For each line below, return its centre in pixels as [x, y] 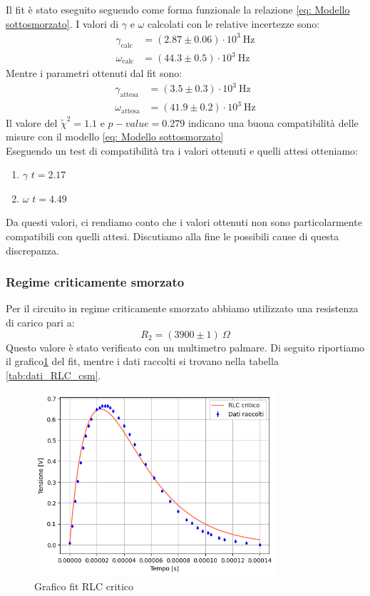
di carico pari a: [40, 323]
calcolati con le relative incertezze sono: [233, 23]
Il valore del [32, 122]
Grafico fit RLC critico [84, 586]
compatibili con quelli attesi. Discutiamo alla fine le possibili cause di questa [173, 236]
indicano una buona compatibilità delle [273, 122]
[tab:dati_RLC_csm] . [53, 375]
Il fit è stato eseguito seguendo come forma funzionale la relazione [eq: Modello [178, 9]
